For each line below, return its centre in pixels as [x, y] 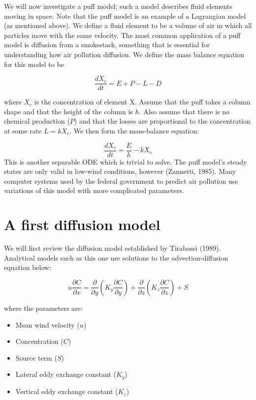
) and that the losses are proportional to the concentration [162, 121]
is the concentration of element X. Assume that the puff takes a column [142, 102]
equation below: [28, 267]
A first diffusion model [82, 224]
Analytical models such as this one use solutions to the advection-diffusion [116, 257]
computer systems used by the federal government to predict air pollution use [121, 181]
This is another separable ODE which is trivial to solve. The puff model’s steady [126, 161]
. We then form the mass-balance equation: [134, 131]
